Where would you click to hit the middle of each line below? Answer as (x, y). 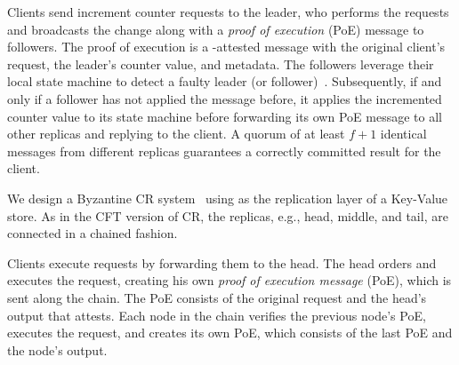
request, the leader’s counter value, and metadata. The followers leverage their (221, 63)
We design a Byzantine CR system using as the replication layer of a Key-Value (228, 198)
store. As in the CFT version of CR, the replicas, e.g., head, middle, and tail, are (228, 215)
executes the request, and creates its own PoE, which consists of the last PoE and (230, 333)
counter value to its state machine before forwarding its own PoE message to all (225, 116)
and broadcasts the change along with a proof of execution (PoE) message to (216, 29)
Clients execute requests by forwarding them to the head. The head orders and (222, 262)
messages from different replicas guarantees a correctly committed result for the (224, 151)
